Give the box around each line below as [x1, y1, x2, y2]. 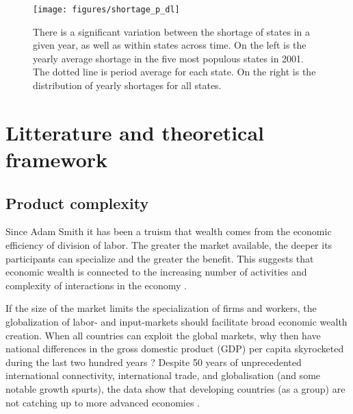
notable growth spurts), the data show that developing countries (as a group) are [5, 381, 345, 395]
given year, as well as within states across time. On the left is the [33, 38, 306, 52]
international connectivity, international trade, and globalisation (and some [5, 368, 321, 382]
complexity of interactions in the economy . [5, 278, 187, 292]
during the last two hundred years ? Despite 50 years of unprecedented [5, 354, 302, 369]
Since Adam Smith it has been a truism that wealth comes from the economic [5, 224, 332, 239]
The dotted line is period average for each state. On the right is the [33, 64, 316, 79]
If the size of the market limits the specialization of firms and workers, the [5, 301, 317, 315]
